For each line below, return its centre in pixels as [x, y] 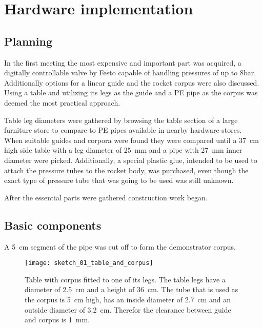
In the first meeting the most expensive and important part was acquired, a [123, 62]
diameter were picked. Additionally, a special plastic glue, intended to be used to [131, 160]
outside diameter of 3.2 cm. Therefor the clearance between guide [128, 309]
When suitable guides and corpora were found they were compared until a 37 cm [131, 140]
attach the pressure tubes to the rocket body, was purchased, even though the [126, 170]
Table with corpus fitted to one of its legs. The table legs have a [125, 279]
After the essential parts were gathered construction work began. [106, 197]
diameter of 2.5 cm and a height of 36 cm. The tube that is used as [131, 289]
